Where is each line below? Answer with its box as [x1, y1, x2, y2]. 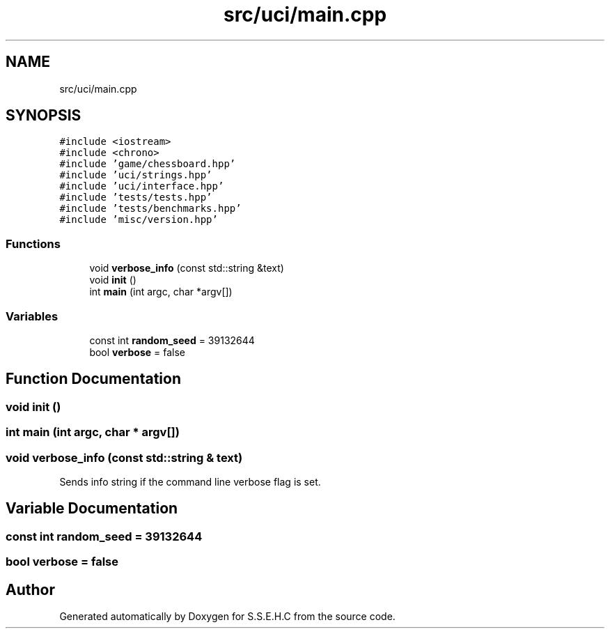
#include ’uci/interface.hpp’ [59, 180, 224, 192]
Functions [6, 236, 61, 251]
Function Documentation [6, 370, 181, 388]
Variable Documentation [6, 500, 178, 518]
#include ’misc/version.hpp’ [59, 214, 218, 226]
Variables [6, 309, 58, 323]
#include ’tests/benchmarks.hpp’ [59, 203, 242, 215]
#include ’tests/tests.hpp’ [59, 192, 212, 203]
